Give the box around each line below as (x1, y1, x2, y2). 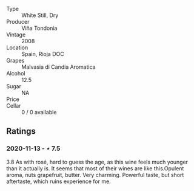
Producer (6, 18, 30, 25)
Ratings (6, 126, 36, 136)
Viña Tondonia (21, 24, 58, 32)
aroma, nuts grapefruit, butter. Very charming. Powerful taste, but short (6, 171, 184, 178)
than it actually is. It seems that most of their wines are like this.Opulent (6, 164, 184, 172)
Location (6, 44, 28, 51)
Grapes (6, 57, 25, 64)
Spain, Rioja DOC (21, 50, 65, 57)
